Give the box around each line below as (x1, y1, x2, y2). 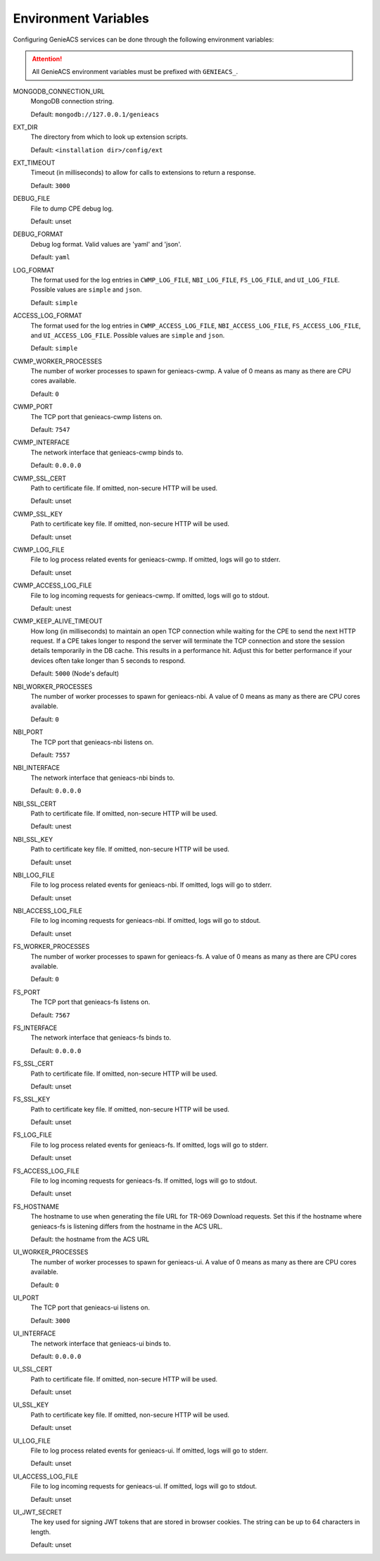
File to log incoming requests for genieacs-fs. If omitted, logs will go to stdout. (30, 1176, 258, 1185)
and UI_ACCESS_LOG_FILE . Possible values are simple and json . (30, 331, 225, 340)
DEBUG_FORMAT (13, 230, 63, 239)
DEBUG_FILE (13, 194, 51, 203)
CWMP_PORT (13, 402, 53, 411)
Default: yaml (30, 253, 70, 261)
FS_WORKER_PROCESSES (13, 943, 90, 951)
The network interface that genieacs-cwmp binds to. (30, 448, 184, 456)
